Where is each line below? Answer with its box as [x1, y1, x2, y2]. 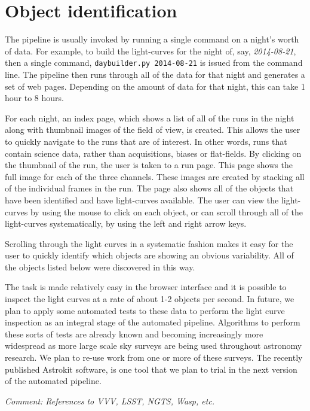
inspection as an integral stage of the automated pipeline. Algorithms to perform [5, 316, 300, 328]
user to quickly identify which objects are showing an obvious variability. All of [5, 249, 294, 261]
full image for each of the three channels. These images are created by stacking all [5, 170, 305, 182]
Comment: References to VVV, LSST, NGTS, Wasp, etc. [5, 394, 215, 407]
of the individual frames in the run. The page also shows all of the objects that [5, 182, 294, 194]
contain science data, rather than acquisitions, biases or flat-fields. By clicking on [5, 147, 302, 159]
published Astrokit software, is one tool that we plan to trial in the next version [5, 363, 297, 375]
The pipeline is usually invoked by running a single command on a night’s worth [5, 33, 299, 45]
